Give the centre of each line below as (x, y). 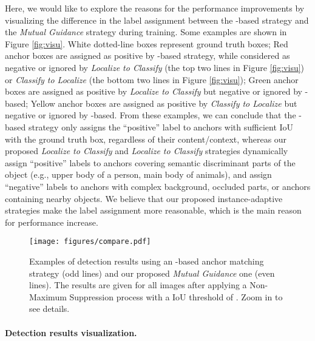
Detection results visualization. (71, 332)
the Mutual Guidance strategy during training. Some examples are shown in (146, 32)
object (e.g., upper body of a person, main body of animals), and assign (138, 174)
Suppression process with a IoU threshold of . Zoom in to (176, 296)
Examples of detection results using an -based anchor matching (147, 261)
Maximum (48, 296)
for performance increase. (52, 222)
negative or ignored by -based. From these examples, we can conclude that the (151, 115)
